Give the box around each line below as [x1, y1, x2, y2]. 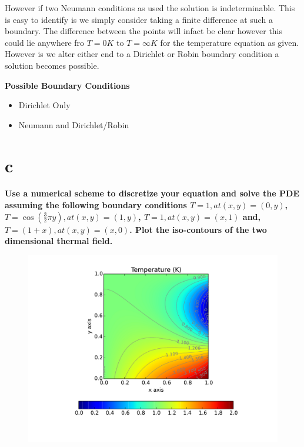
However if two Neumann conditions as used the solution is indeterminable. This [5, 2, 295, 14]
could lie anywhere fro [5, 36, 85, 48]
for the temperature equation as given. [160, 36, 299, 48]
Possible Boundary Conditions [5, 79, 130, 91]
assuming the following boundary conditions [5, 199, 187, 211]
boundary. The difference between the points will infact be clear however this [5, 25, 283, 37]
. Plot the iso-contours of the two [129, 223, 267, 235]
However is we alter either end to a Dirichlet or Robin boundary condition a [5, 48, 279, 60]
